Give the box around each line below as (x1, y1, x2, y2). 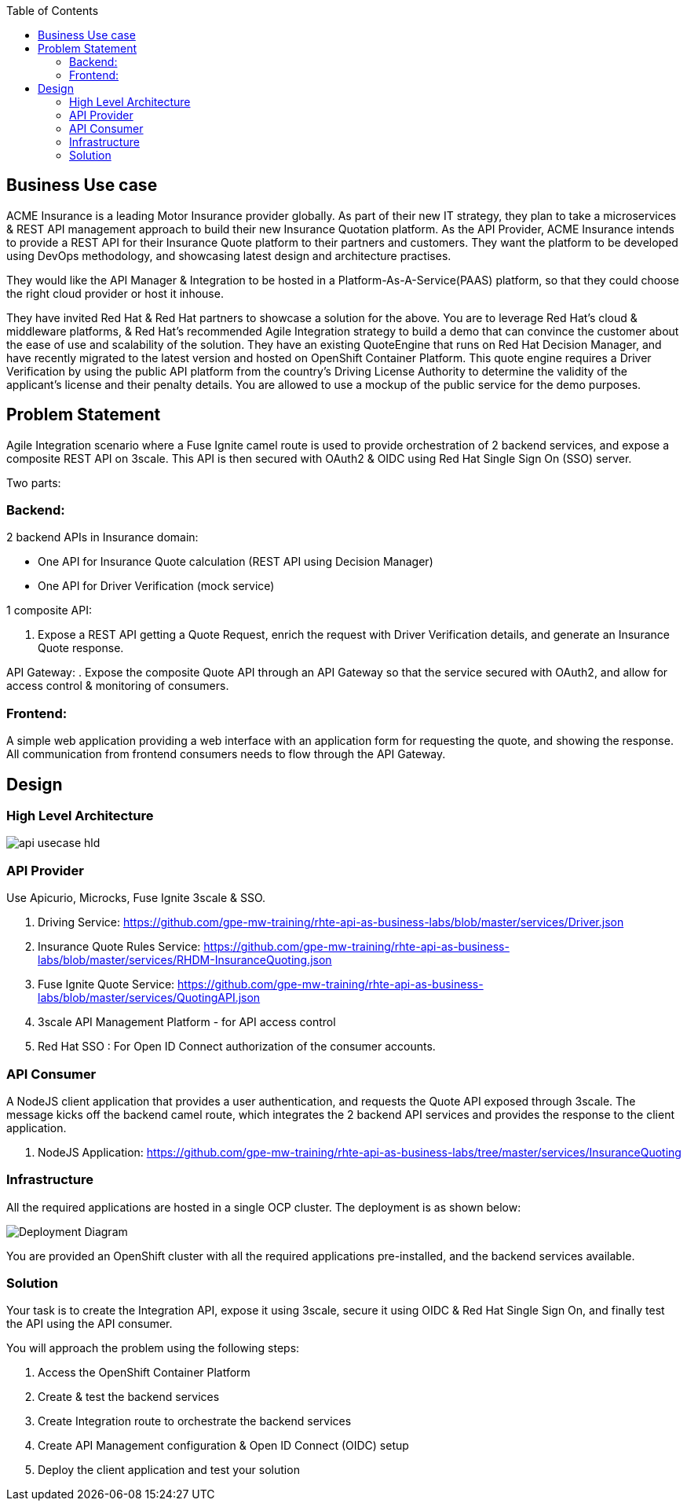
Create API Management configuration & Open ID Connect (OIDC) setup (38, 1439, 409, 1453)
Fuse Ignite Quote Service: (38, 977, 175, 992)
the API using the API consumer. (6, 1317, 173, 1331)
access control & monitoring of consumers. (6, 679, 229, 693)
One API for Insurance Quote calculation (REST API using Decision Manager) (38, 555, 433, 569)
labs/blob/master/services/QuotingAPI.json (38, 991, 261, 1005)
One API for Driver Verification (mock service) (38, 579, 275, 593)
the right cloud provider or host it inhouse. (6, 286, 224, 300)
